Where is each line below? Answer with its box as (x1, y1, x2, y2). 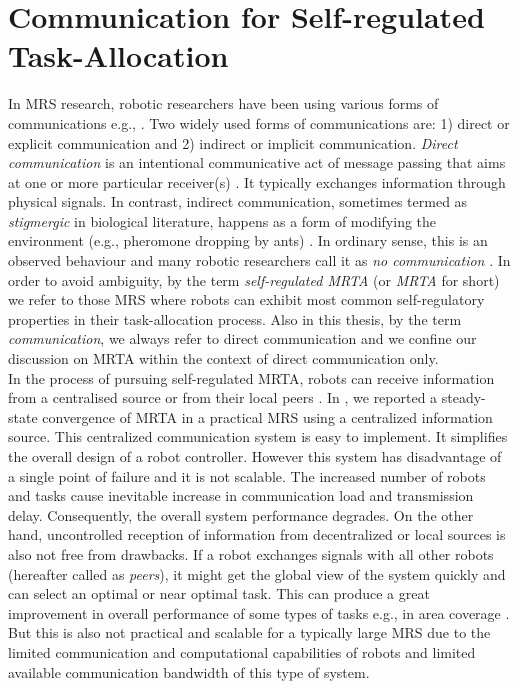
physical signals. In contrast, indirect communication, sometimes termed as (8, 191, 468, 212)
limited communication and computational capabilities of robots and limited (8, 641, 476, 662)
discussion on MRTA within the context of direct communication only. (8, 348, 439, 369)
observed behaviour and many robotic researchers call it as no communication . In (8, 250, 511, 271)
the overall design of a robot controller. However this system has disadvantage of (8, 446, 502, 466)
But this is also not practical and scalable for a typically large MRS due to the (8, 622, 491, 643)
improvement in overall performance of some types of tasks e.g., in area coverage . (8, 602, 510, 623)
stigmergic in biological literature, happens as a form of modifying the (8, 210, 437, 231)
